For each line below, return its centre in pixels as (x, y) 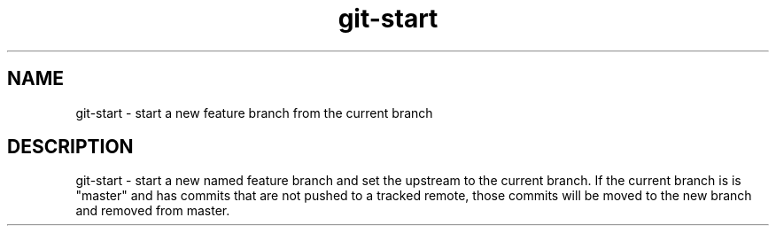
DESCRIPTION (70, 147)
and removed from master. (153, 211)
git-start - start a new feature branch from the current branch (254, 113)
